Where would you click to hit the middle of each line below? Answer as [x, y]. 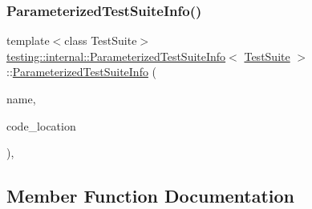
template [28, 40]
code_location [41, 125]
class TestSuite [101, 40]
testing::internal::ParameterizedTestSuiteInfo [116, 56]
